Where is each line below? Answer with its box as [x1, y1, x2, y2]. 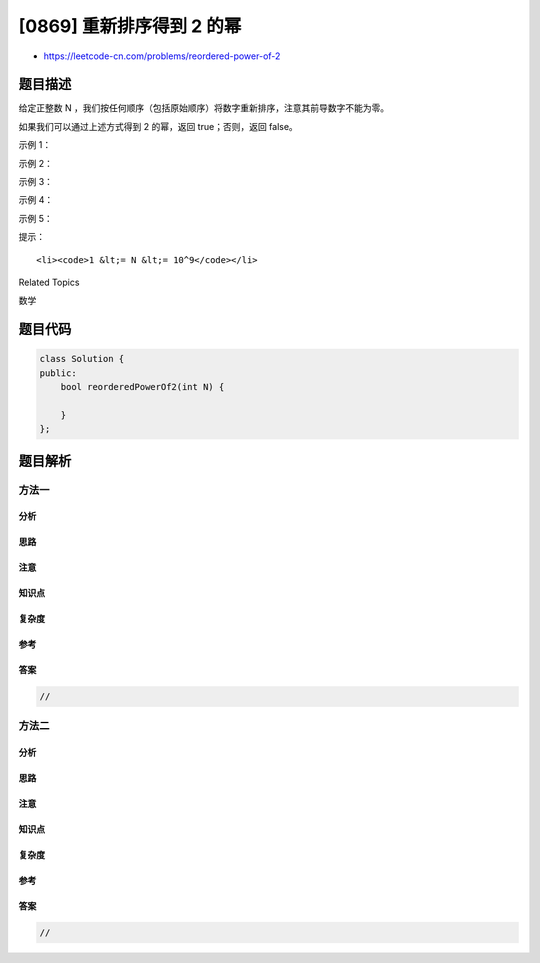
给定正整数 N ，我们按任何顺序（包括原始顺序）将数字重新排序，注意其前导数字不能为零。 [18, 102, 390, 114]
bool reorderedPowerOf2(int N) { [60, 381, 225, 393]
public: [39, 367, 77, 379]
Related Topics [18, 276, 80, 288]
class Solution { [39, 353, 125, 365]
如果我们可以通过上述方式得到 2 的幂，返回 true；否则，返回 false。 [18, 120, 299, 132]
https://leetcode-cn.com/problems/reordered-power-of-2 [43, 50, 281, 62]
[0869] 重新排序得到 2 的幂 [18, 15, 242, 37]
